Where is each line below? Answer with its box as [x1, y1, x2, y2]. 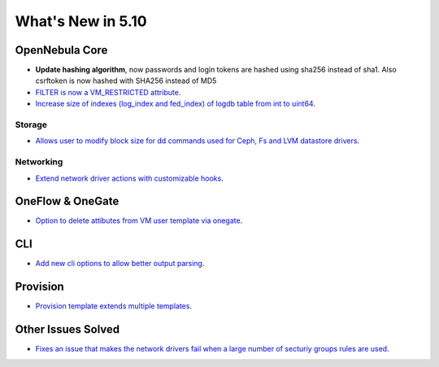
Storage [15, 119, 48, 130]
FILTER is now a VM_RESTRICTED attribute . [35, 87, 181, 97]
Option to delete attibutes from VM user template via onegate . [35, 216, 243, 225]
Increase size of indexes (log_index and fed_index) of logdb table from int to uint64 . [35, 98, 316, 109]
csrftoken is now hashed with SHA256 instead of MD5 [35, 76, 217, 85]
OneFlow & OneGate [15, 194, 120, 208]
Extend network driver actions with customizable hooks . [35, 173, 224, 183]
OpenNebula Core [15, 43, 108, 57]
